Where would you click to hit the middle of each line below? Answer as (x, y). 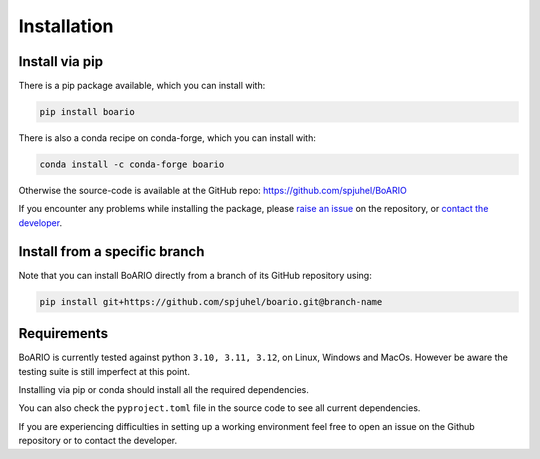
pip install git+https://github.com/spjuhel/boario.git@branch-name (211, 301)
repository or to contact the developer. (98, 441)
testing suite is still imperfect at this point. (104, 371)
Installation (66, 26)
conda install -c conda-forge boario (132, 164)
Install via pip (61, 61)
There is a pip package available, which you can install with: (142, 86)
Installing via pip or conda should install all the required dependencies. (163, 389)
